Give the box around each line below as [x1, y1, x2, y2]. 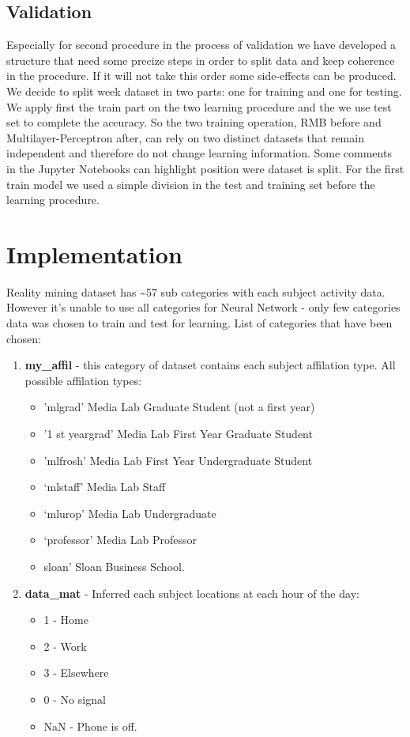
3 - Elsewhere [43, 664, 109, 681]
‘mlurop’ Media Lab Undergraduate [43, 505, 216, 521]
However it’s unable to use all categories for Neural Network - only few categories [6, 299, 401, 316]
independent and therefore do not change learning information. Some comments [6, 145, 392, 161]
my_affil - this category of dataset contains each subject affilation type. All [24, 357, 396, 373]
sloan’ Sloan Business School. [43, 557, 185, 574]
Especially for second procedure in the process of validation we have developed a [6, 36, 396, 53]
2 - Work [43, 637, 87, 654]
